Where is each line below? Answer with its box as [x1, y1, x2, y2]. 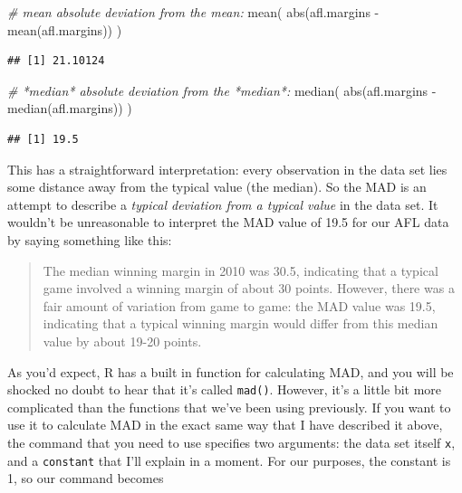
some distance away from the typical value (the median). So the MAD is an [7, 177, 427, 196]
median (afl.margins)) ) [7, 99, 132, 118]
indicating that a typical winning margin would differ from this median [43, 314, 438, 333]
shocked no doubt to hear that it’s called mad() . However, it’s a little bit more [7, 380, 442, 399]
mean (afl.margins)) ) [7, 20, 122, 39]
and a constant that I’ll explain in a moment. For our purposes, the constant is [7, 450, 451, 469]
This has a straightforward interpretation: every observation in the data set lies [7, 159, 448, 178]
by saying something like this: [7, 230, 172, 249]
